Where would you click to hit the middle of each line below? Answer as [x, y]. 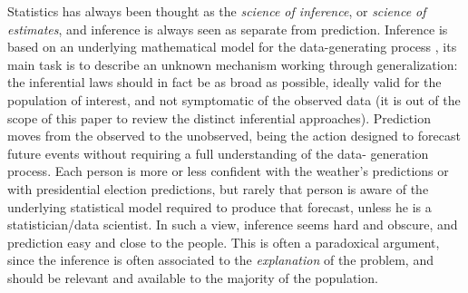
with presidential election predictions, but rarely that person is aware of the [218, 188]
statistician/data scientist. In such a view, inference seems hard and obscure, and [233, 225]
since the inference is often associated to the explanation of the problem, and [220, 260]
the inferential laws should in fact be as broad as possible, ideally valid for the [224, 82]
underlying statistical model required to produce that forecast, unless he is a [219, 206]
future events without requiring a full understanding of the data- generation [218, 153]
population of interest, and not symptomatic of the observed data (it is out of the [234, 99]
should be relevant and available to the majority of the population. [193, 277]
